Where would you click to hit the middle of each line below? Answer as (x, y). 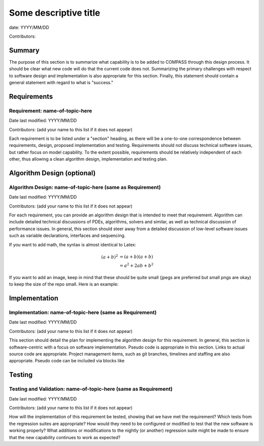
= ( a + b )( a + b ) (136, 257)
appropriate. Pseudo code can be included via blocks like (67, 361)
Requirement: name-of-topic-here (51, 111)
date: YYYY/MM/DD (29, 27)
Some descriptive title (55, 13)
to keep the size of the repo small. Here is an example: (64, 284)
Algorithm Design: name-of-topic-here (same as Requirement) (85, 187)
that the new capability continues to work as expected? (65, 437)
